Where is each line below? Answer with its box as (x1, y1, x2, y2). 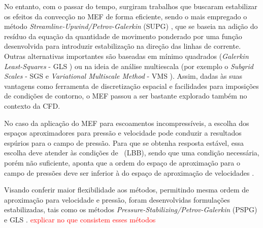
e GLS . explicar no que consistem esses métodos (4, 214, 156, 224)
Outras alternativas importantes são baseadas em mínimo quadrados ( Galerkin (4, 50, 249, 61)
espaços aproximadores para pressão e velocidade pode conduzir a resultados (4, 127, 242, 138)
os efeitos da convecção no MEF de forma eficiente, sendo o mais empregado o (4, 11, 247, 21)
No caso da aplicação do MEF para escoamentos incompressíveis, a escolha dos (4, 117, 249, 128)
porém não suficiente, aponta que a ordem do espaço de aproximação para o (4, 157, 241, 168)
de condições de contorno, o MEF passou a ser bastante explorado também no (4, 90, 247, 101)
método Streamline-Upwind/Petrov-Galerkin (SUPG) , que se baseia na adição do (4, 21, 258, 31)
